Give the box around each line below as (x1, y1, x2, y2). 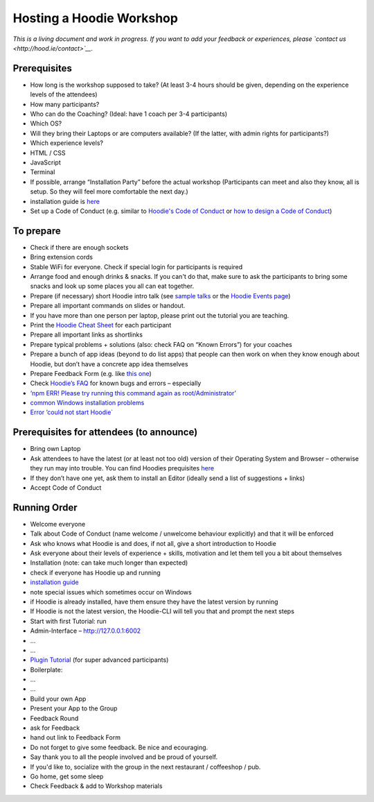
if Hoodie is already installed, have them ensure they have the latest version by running (30, 597, 278, 606)
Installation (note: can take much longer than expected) (30, 558, 188, 567)
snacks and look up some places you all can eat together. (30, 282, 194, 291)
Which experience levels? (30, 139, 104, 147)
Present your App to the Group (30, 704, 118, 713)
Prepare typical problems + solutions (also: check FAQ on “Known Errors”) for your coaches (30, 340, 292, 348)
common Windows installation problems (30, 399, 145, 407)
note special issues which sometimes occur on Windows (30, 588, 192, 596)
